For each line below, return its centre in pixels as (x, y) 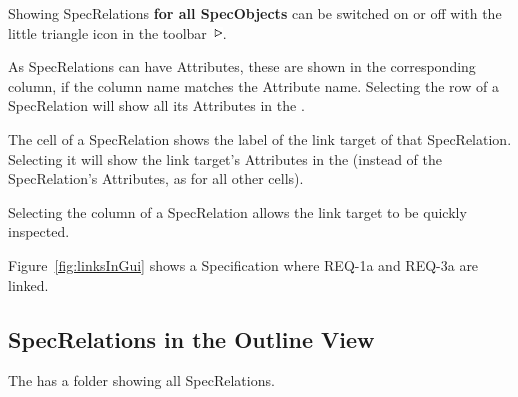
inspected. (39, 231)
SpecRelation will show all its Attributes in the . (156, 105)
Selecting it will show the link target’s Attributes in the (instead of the (225, 158)
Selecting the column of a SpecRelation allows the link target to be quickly (237, 211)
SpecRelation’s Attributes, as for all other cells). (156, 178)
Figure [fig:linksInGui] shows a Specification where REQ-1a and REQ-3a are (243, 264)
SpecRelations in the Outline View (191, 338)
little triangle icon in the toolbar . (117, 32)
